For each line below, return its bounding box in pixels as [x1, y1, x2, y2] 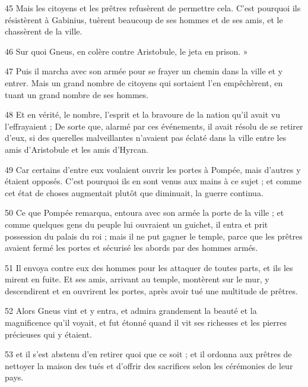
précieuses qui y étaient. [5, 328, 92, 340]
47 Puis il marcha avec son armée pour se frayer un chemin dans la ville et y [5, 65, 283, 77]
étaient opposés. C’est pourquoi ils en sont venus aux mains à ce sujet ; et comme [5, 175, 301, 187]
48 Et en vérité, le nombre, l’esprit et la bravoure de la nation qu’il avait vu [5, 108, 281, 121]
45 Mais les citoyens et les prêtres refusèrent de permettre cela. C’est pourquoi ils [5, 2, 301, 14]
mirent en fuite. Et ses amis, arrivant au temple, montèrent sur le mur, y [5, 273, 269, 285]
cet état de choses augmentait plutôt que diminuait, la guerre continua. [5, 186, 263, 199]
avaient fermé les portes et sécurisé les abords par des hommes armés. [5, 241, 258, 254]
